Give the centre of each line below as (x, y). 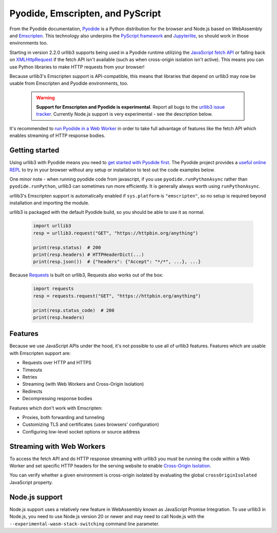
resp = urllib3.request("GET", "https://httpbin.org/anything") (116, 233)
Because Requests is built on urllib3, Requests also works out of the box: (86, 275)
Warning (45, 97)
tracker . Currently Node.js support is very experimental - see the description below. (124, 114)
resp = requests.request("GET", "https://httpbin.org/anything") (117, 296)
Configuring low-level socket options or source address (81, 431)
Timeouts (32, 370)
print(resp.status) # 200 (67, 247)
